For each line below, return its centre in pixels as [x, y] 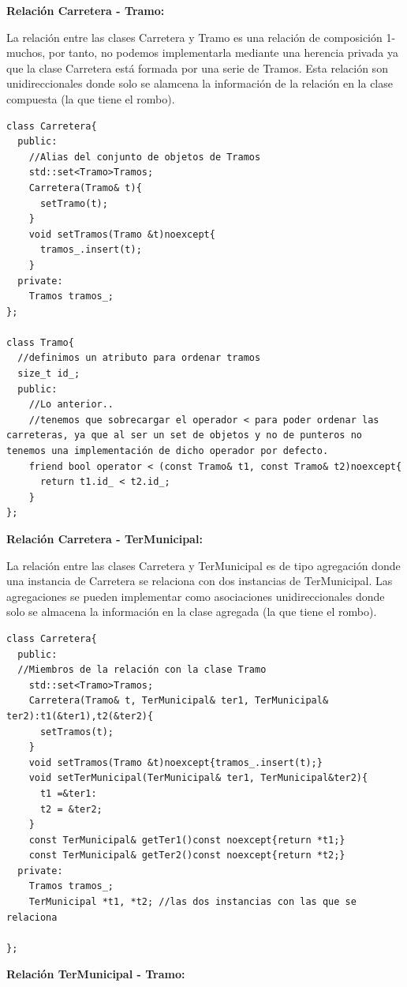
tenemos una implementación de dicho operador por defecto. [168, 451]
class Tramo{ [40, 342]
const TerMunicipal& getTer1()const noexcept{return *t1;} [187, 840]
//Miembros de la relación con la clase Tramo [142, 670]
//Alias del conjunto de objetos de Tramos [145, 157]
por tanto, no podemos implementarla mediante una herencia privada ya [223, 53]
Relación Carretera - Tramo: [86, 10]
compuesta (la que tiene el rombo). [91, 98]
